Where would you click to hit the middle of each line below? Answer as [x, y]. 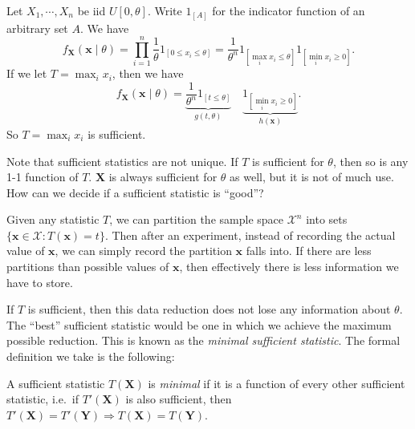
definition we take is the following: [91, 356]
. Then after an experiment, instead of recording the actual [250, 235]
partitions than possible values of [88, 267]
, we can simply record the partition [143, 251]
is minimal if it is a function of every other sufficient [277, 383]
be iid [92, 10]
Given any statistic [53, 219]
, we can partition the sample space [196, 219]
